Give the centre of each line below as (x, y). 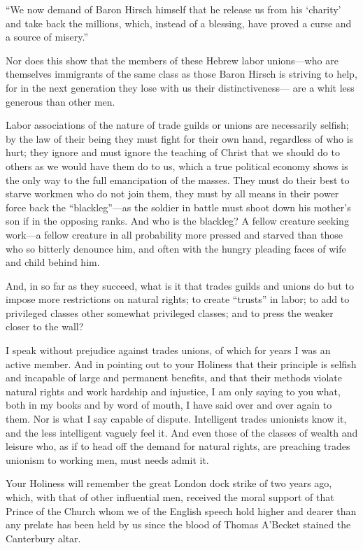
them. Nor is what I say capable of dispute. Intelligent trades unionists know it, (176, 419)
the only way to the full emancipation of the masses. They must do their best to (178, 179)
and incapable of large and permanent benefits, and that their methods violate (174, 378)
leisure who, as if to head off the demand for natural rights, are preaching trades (178, 446)
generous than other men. (60, 101)
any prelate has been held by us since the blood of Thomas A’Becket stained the (178, 524)
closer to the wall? (45, 326)
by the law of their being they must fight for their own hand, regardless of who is (180, 138)
